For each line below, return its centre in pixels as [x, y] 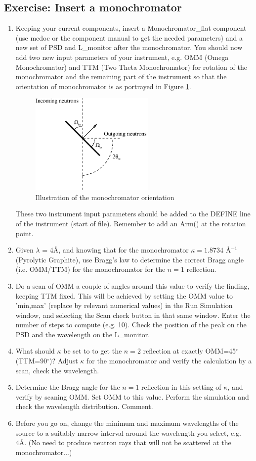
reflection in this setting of [181, 387]
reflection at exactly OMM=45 [190, 351]
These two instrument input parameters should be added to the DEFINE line [133, 214]
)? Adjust [64, 361]
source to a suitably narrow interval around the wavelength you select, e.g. [128, 433]
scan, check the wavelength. [57, 370]
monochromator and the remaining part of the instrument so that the [121, 77]
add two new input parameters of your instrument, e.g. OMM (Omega [122, 57]
